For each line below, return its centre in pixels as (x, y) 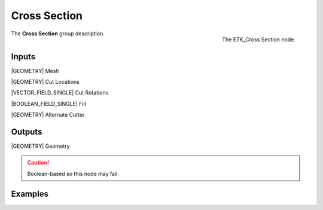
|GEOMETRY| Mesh (35, 71)
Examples (30, 194)
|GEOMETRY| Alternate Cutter (48, 115)
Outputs (27, 132)
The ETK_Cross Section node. (259, 39)
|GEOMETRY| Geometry (40, 146)
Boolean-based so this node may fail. (73, 174)
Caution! (38, 163)
